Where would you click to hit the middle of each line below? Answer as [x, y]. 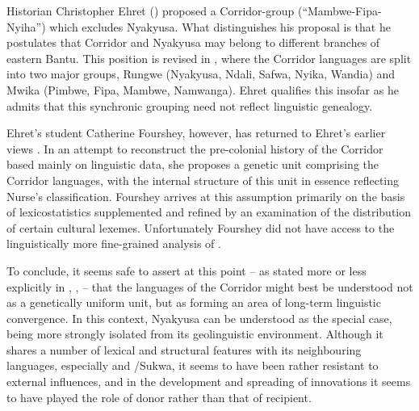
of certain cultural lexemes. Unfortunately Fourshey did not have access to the [201, 227]
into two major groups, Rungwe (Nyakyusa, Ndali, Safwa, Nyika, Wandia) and [201, 74]
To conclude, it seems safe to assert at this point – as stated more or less [186, 270]
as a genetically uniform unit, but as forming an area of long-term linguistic [194, 302]
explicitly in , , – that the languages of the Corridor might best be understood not [210, 286]
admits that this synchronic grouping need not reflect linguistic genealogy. [190, 105]
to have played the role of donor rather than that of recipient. [159, 397]
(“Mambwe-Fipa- [339, 10]
